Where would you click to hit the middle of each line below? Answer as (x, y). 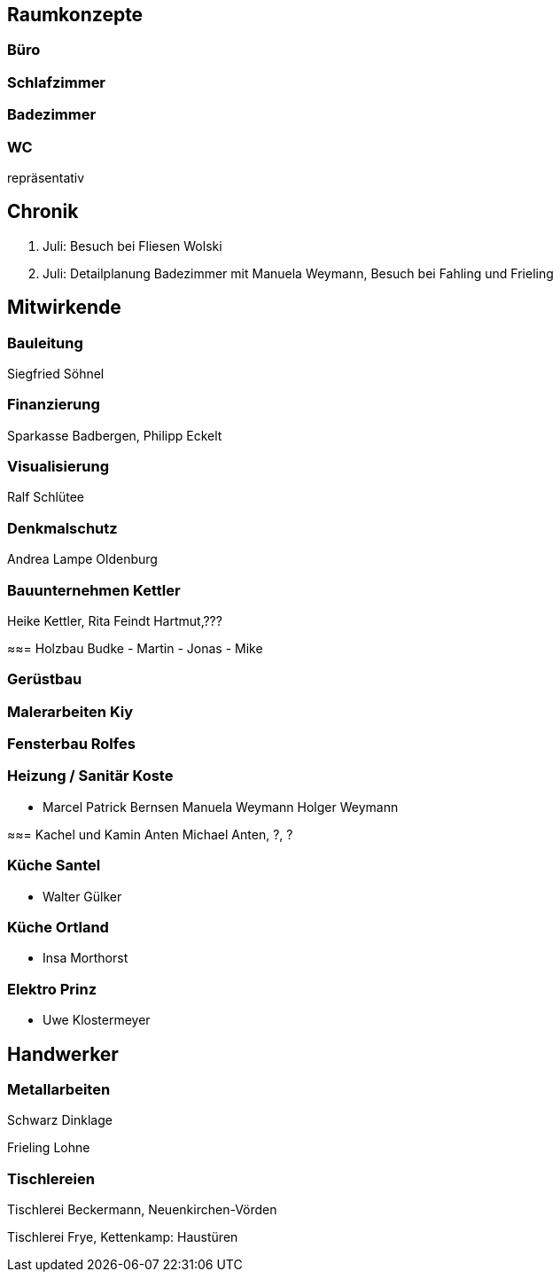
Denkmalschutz (62, 528)
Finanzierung (54, 405)
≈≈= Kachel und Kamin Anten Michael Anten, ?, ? (150, 834)
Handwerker (63, 1054)
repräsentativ (46, 177)
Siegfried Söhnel (56, 373)
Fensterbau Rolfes (71, 744)
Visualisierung (58, 467)
